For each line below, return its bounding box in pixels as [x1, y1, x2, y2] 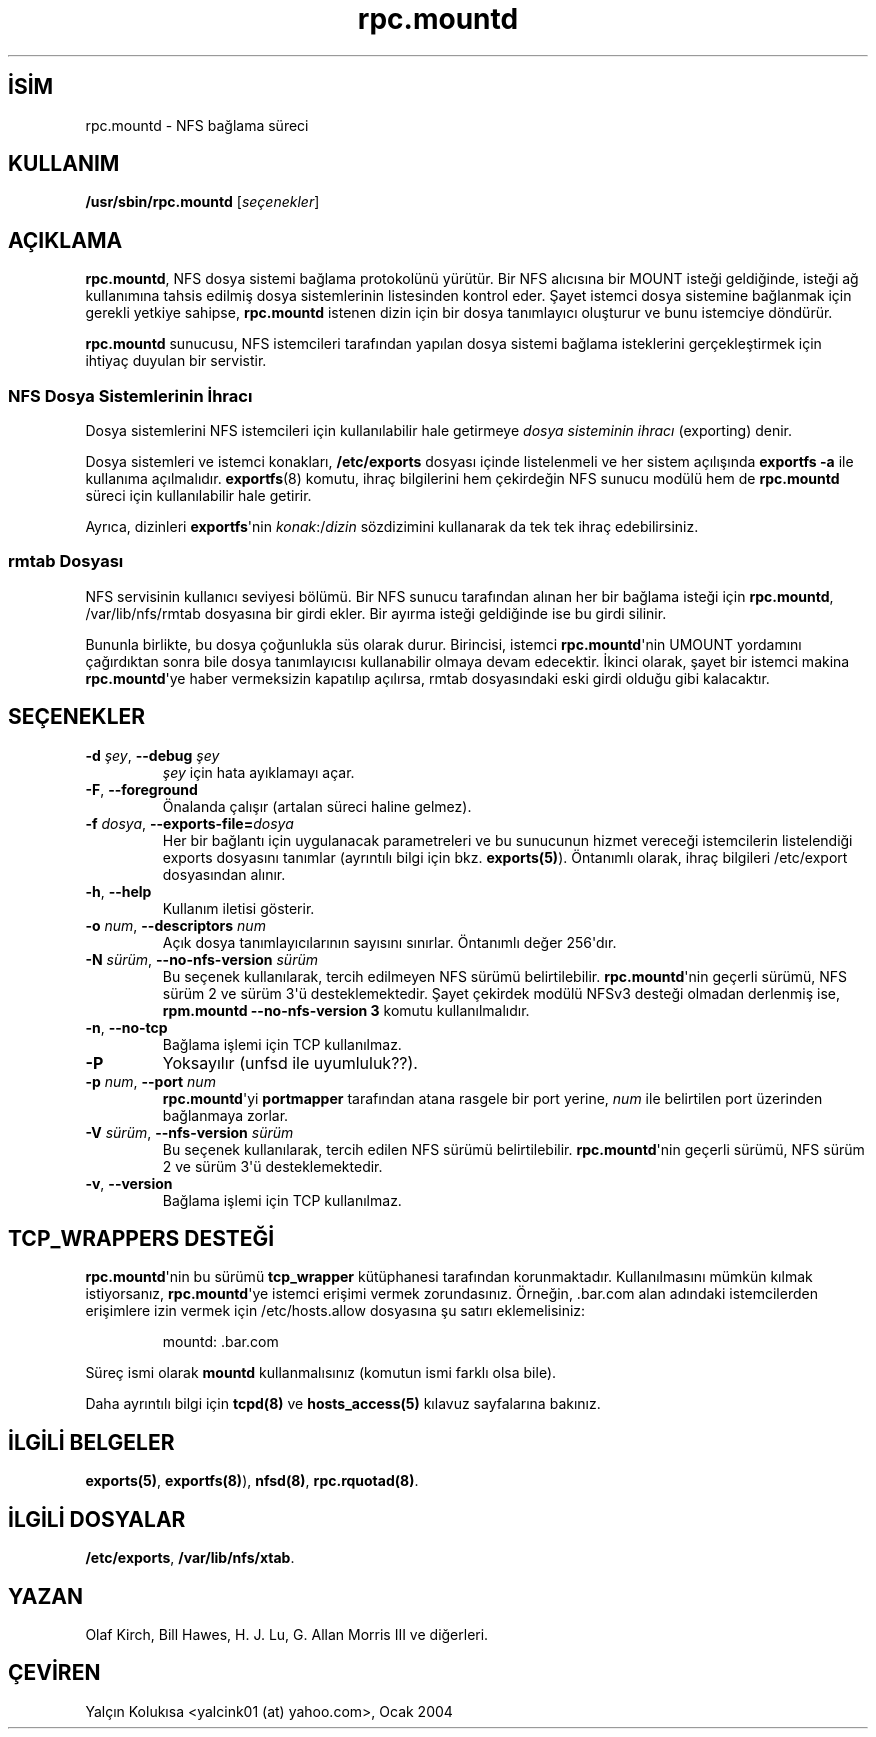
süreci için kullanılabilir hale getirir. [85, 487, 312, 505]
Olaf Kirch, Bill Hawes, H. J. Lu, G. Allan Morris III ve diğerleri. [85, 1626, 489, 1643]
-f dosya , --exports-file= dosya [85, 814, 294, 832]
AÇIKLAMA [8, 227, 123, 253]
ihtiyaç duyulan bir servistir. [85, 352, 267, 370]
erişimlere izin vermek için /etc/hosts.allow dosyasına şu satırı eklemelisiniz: [85, 1302, 586, 1320]
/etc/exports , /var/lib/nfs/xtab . [85, 1549, 295, 1567]
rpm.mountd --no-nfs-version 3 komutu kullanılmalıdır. [162, 1001, 530, 1019]
